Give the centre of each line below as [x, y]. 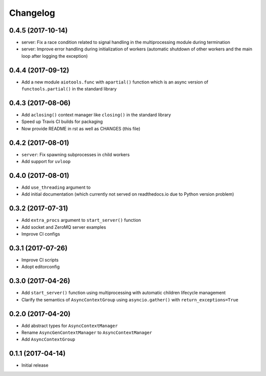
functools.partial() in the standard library [69, 89]
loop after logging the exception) [55, 56]
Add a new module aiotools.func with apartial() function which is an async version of [115, 82]
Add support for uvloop [46, 162]
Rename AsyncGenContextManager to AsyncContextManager [87, 333]
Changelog [32, 13]
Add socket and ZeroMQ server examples [64, 227]
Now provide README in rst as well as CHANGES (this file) [81, 128]
